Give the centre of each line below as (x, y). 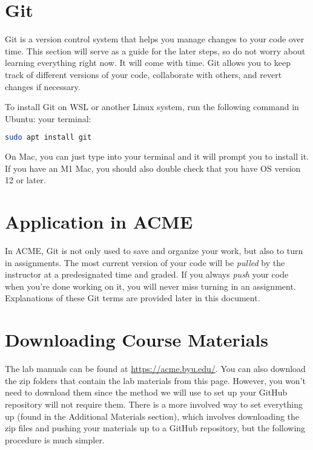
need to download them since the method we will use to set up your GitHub (146, 392)
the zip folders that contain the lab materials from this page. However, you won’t (155, 380)
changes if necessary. (43, 86)
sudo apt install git (48, 138)
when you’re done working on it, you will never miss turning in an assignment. (150, 286)
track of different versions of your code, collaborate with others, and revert (143, 74)
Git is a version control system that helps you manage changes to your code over (155, 39)
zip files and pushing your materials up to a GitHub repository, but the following (155, 428)
